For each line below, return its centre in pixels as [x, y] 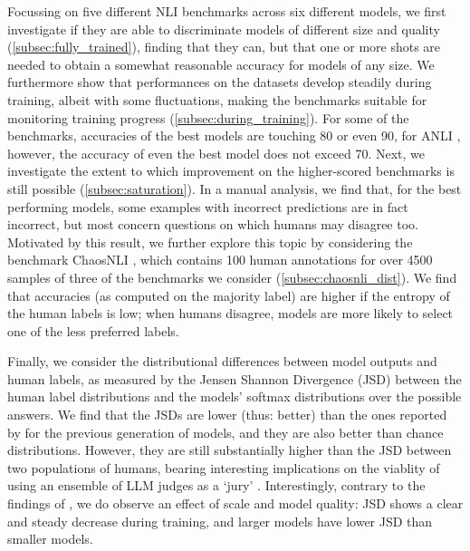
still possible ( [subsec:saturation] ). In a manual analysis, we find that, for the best [235, 188]
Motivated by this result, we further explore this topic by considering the [210, 242]
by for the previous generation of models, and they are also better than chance [225, 432]
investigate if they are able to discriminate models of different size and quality [224, 29]
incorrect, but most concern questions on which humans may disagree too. [213, 224]
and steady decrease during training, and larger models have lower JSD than [220, 521]
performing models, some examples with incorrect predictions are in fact [208, 206]
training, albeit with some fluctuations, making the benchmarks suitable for [217, 99]
